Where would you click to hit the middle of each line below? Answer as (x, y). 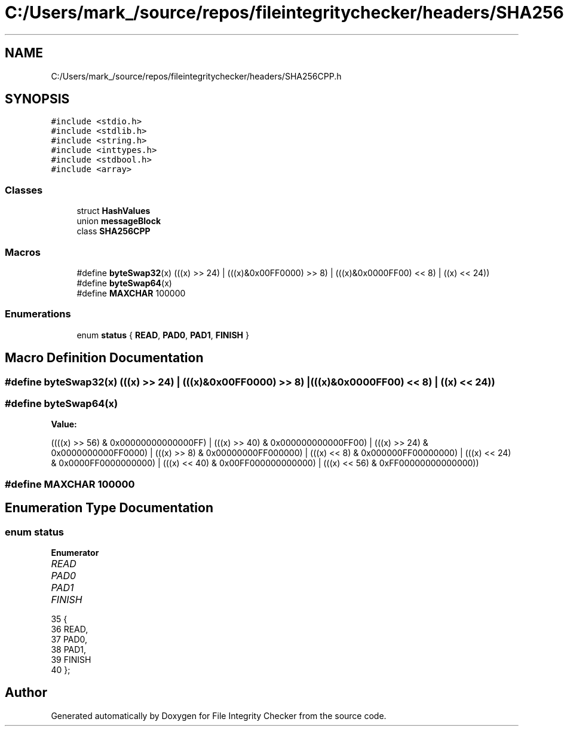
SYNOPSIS (37, 99)
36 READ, (70, 629)
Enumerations (38, 314)
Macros (23, 252)
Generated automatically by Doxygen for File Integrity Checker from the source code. (219, 715)
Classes (24, 190)
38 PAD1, (69, 649)
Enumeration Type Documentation (109, 508)
